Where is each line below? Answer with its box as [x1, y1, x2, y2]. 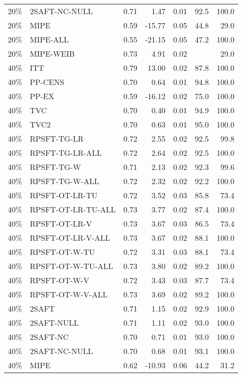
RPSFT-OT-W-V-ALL [30, 289, 108, 300]
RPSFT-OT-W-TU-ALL [30, 260, 113, 272]
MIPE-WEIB [30, 48, 75, 59]
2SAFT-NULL [30, 317, 79, 328]
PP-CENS [30, 76, 64, 87]
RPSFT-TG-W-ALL [30, 175, 99, 187]
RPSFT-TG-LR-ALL [30, 147, 102, 158]
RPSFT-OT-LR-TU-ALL [30, 204, 116, 215]
